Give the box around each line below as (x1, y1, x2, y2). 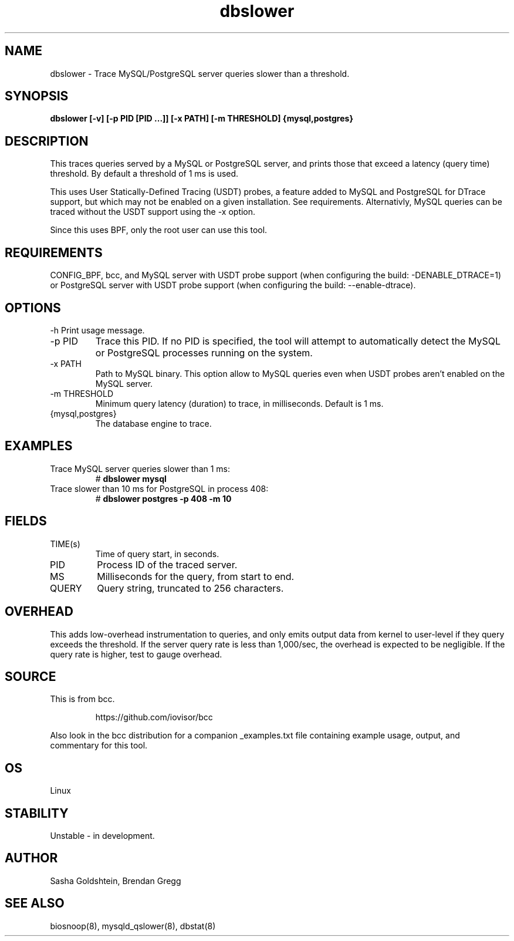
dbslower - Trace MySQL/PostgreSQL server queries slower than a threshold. (50, 68, 350, 79)
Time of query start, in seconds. (95, 548, 219, 559)
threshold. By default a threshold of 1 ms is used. (50, 168, 239, 179)
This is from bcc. (50, 694, 115, 704)
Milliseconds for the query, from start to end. (97, 570, 295, 582)
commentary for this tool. (50, 740, 148, 751)
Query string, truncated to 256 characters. (97, 582, 284, 594)
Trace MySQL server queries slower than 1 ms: (50, 463, 231, 474)
